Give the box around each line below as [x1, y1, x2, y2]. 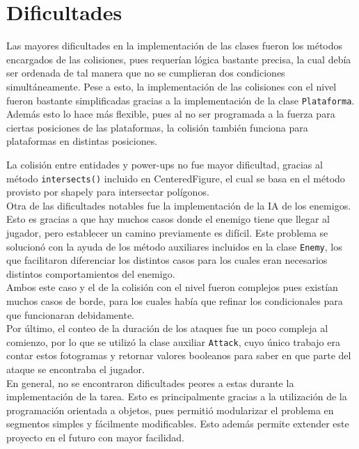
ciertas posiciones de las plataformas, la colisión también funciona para [6, 120, 308, 134]
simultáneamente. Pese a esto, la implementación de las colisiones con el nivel [6, 79, 337, 93]
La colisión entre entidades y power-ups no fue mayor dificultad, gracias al [6, 157, 323, 171]
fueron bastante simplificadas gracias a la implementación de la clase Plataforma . [6, 93, 355, 107]
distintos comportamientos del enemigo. [6, 266, 175, 281]
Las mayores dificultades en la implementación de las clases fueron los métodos [6, 38, 343, 53]
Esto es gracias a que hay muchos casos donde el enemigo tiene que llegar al [6, 212, 330, 226]
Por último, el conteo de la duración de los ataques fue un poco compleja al [6, 321, 328, 336]
